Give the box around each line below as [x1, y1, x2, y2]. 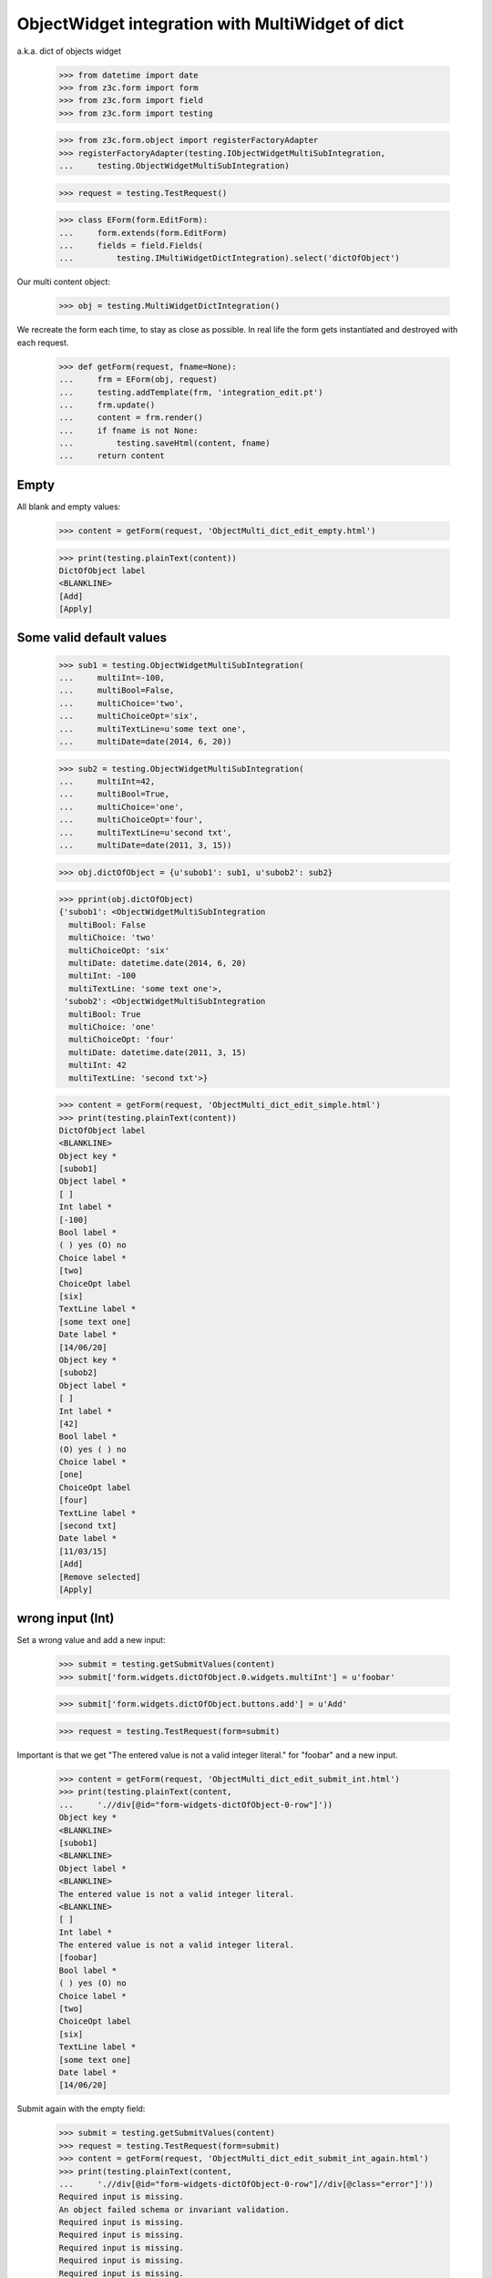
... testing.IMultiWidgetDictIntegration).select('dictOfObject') [58, 253, 401, 263]
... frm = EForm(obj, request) [58, 375, 218, 385]
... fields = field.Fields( [58, 241, 204, 251]
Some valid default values [16, 630, 168, 646]
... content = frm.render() [58, 413, 204, 423]
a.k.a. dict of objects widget [16, 46, 122, 56]
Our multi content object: [16, 276, 111, 287]
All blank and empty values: [16, 501, 121, 512]
